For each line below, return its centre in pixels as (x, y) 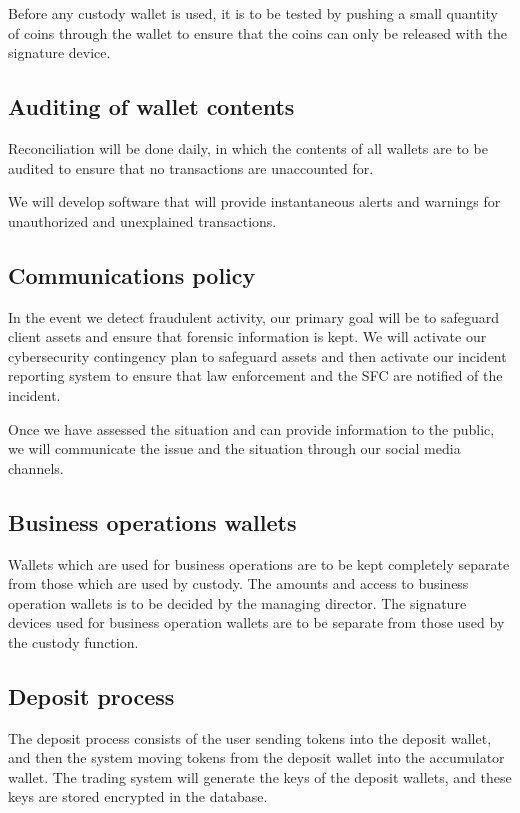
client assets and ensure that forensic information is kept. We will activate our (247, 336)
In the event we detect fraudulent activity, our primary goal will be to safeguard (254, 316)
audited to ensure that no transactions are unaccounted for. (191, 167)
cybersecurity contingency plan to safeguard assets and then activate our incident (257, 355)
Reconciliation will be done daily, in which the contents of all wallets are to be (248, 147)
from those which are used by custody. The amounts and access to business (238, 583)
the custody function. (73, 641)
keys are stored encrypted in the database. (138, 796)
